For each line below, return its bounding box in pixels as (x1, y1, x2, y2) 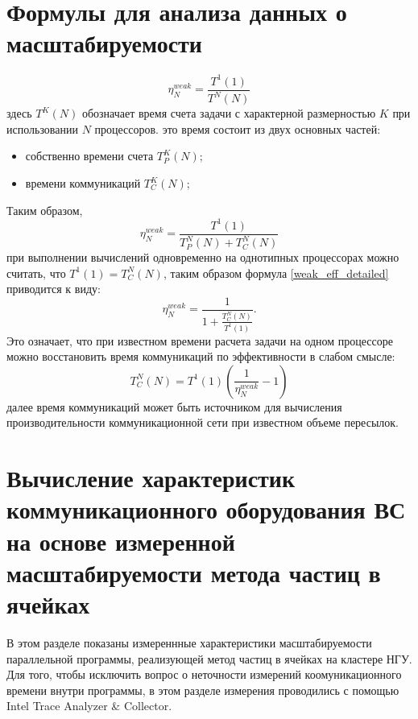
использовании (6, 120, 78, 137)
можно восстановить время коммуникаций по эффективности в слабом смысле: (6, 348, 395, 365)
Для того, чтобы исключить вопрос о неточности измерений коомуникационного (6, 666, 402, 683)
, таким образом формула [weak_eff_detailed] (163, 264, 389, 281)
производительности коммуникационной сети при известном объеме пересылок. (6, 414, 399, 431)
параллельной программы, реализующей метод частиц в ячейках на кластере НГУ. (6, 650, 412, 667)
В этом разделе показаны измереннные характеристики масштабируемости (6, 634, 372, 651)
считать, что (6, 264, 66, 281)
